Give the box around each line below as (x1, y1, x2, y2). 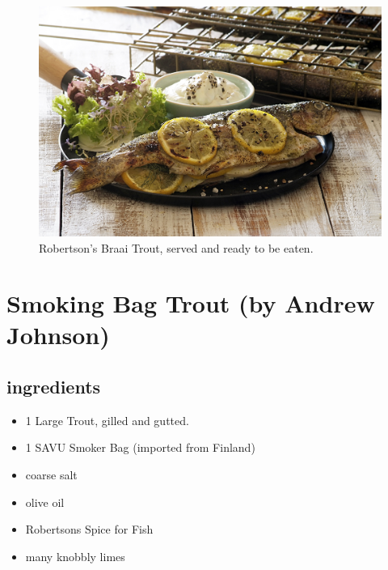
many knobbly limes (25, 547, 125, 564)
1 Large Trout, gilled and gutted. (25, 411, 189, 428)
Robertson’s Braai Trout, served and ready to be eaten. (39, 239, 314, 256)
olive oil (25, 493, 65, 510)
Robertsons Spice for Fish (25, 521, 154, 538)
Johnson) (6, 318, 110, 351)
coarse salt (25, 466, 78, 483)
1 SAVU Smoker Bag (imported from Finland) (25, 439, 255, 456)
